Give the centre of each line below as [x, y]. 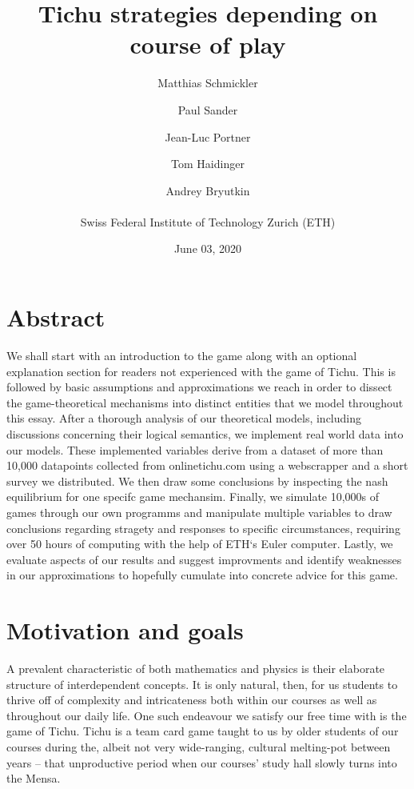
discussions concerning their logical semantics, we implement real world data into [205, 433]
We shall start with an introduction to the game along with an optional [182, 355]
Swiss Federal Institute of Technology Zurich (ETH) [208, 221]
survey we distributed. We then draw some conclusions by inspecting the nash [197, 481]
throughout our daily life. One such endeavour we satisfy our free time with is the [207, 715]
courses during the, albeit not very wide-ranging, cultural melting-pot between [199, 747]
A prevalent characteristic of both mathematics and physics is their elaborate [196, 669]
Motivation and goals [125, 630]
